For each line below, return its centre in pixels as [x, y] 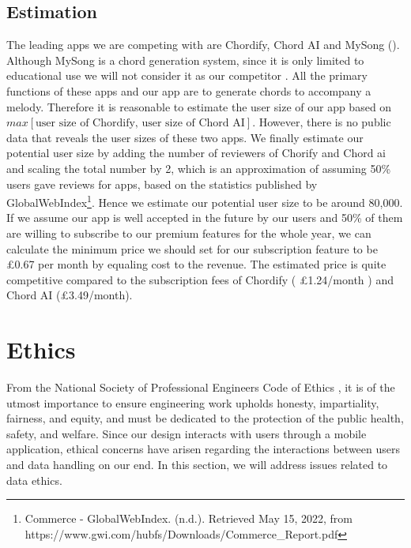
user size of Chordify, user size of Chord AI [140, 124]
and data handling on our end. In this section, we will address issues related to [197, 465]
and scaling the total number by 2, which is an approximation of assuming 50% [199, 168]
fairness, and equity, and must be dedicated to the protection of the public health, [205, 418]
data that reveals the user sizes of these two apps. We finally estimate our [185, 137]
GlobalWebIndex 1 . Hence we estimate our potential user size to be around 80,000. [205, 201]
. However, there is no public [322, 122]
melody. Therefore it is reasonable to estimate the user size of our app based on [199, 106]
